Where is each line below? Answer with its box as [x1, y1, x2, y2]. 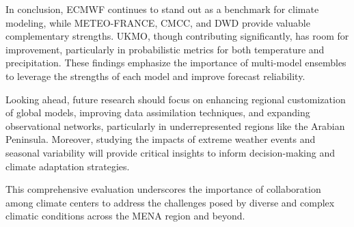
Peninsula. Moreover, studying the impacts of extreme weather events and [5, 132, 316, 146]
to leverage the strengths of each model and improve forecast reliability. [5, 68, 305, 83]
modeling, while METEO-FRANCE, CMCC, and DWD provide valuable [5, 15, 310, 29]
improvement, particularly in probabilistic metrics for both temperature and [5, 42, 325, 56]
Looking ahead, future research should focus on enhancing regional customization [5, 92, 346, 106]
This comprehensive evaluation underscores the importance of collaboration [5, 182, 321, 196]
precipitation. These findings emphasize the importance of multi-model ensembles [5, 55, 346, 70]
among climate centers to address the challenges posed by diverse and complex [5, 195, 335, 209]
